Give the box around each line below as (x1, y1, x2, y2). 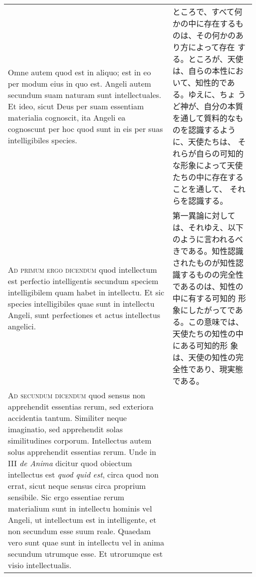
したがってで (188, 304, 235, 316)
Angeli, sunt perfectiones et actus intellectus (8, 309, 160, 321)
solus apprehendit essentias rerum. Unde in (8, 446, 157, 457)
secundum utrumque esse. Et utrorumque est (8, 548, 163, 559)
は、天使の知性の (172, 352, 236, 363)
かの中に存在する (172, 18, 236, 29)
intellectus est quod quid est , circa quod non (8, 469, 159, 480)
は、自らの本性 (172, 65, 228, 76)
